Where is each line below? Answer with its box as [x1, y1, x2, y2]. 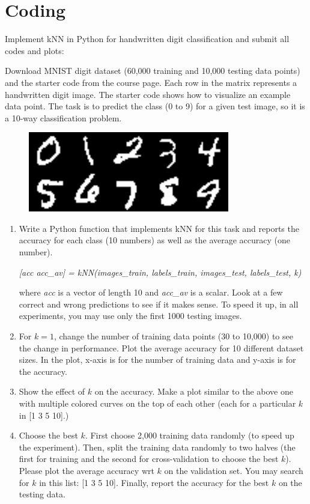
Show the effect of [19, 385, 85, 398]
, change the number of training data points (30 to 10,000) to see [53, 330, 293, 342]
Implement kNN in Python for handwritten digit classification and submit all [5, 32, 290, 45]
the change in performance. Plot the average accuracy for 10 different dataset [19, 341, 304, 354]
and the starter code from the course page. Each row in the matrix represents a [5, 76, 297, 88]
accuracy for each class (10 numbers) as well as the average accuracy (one [19, 234, 291, 246]
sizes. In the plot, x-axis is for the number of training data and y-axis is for [19, 353, 296, 366]
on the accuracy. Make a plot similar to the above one [94, 385, 293, 398]
